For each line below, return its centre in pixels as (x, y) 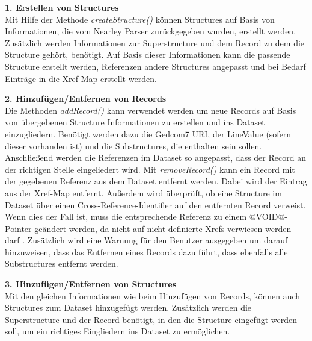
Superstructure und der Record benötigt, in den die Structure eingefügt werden (151, 319)
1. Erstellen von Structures (62, 7)
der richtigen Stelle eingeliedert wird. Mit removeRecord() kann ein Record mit (150, 169)
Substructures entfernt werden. (62, 264)
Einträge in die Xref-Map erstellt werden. (81, 78)
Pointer (18, 228)
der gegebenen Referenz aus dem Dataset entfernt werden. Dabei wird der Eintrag (156, 181)
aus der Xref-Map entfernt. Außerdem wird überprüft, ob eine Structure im (143, 192)
